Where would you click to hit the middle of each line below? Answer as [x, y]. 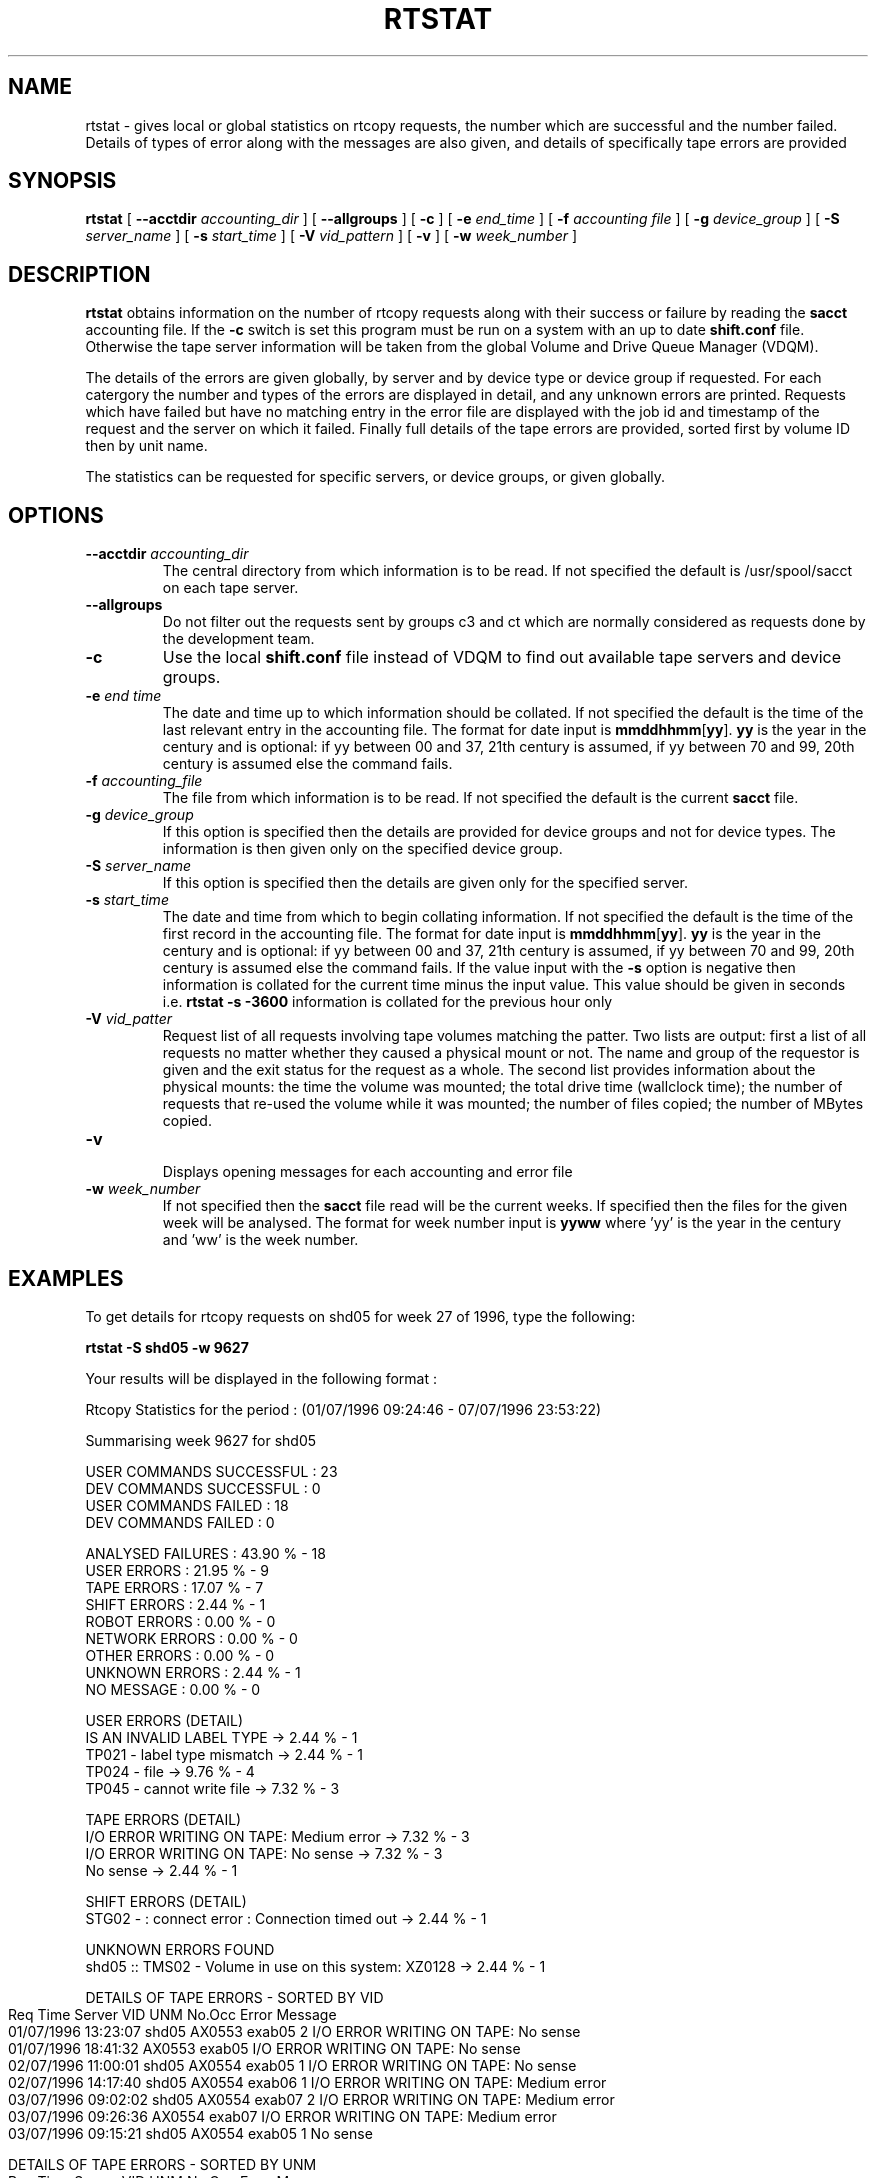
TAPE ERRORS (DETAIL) [163, 1819]
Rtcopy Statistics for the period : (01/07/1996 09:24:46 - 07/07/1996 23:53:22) [343, 1409]
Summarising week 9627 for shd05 [201, 1440]
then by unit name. [146, 446]
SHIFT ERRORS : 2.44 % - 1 [175, 1604]
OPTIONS [56, 515]
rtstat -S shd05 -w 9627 [167, 1347]
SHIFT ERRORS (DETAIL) [166, 1901]
